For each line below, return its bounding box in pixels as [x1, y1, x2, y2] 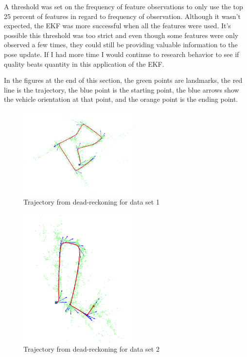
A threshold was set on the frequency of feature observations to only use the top [4, 1, 243, 11]
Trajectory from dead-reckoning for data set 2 [23, 344, 159, 354]
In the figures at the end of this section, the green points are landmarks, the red [4, 75, 243, 85]
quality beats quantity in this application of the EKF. [4, 58, 164, 69]
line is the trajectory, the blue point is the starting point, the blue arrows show [4, 84, 239, 94]
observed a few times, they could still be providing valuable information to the [4, 39, 238, 50]
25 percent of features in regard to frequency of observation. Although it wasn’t [4, 11, 241, 21]
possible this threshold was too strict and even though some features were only [4, 30, 239, 40]
